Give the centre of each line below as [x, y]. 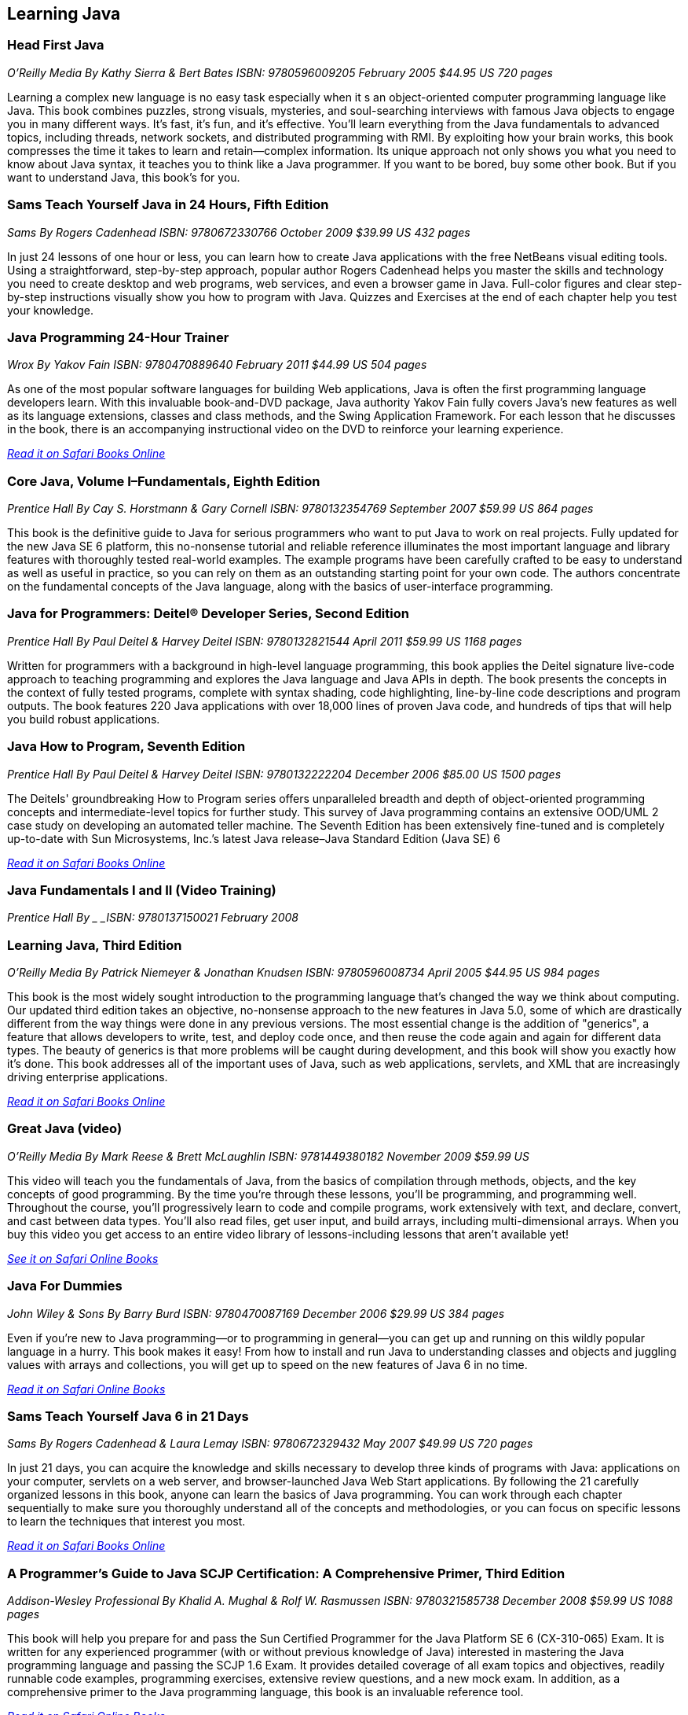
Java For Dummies [65, 1286]
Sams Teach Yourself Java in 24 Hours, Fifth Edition [168, 205]
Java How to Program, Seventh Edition [126, 747]
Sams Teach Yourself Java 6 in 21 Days [128, 1416]
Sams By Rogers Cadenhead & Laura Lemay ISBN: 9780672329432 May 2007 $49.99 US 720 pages [270, 1444]
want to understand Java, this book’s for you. [124, 177]
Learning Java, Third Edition [95, 945]
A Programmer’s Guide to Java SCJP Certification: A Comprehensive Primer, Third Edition [286, 1573]
